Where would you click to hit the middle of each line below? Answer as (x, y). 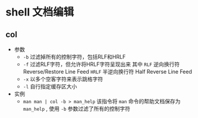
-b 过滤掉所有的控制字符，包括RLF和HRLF (74, 57)
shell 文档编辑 (40, 12)
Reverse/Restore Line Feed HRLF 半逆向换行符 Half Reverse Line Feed (108, 71)
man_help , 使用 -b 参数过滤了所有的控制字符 (76, 109)
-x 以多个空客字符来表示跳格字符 (63, 79)
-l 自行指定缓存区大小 (50, 86)
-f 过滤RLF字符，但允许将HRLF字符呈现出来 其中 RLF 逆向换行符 (101, 64)
